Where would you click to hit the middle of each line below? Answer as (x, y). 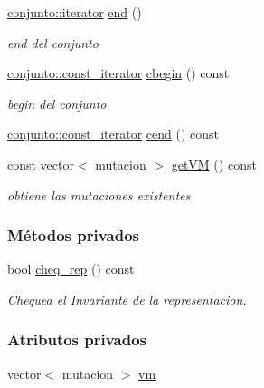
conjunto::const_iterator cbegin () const (118, 73)
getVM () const (214, 164)
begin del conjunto (57, 103)
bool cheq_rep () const (71, 269)
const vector (41, 164)
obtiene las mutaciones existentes (99, 194)
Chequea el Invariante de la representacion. (127, 299)
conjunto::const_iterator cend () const (113, 134)
